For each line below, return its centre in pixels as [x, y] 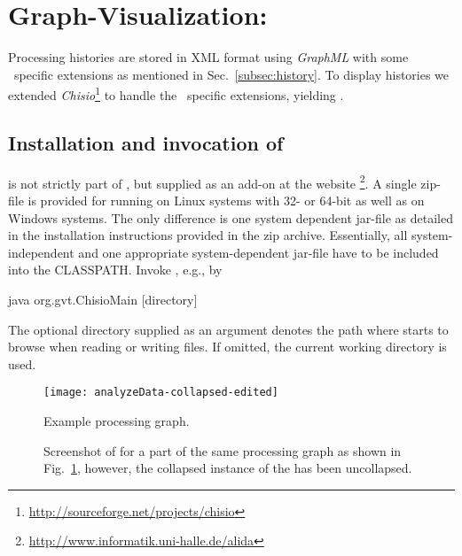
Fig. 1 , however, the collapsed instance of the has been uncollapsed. [228, 468]
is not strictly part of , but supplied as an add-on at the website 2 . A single [212, 181]
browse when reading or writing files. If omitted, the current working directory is [227, 347]
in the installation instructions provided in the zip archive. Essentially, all [208, 235]
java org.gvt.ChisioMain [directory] [103, 299]
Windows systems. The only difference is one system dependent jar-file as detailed [231, 217]
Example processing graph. [117, 421]
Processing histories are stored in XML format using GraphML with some [208, 57]
